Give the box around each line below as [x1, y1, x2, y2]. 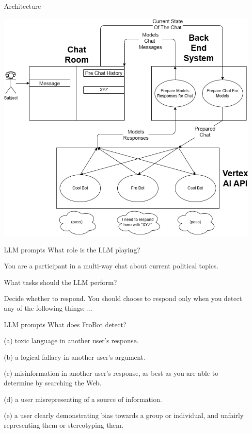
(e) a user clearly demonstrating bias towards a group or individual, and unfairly [4, 410, 244, 420]
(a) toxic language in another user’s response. [4, 335, 139, 346]
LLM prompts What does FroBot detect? [4, 319, 126, 329]
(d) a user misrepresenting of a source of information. [4, 394, 162, 404]
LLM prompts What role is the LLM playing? [4, 244, 141, 254]
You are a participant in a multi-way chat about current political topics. [4, 261, 219, 271]
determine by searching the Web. [4, 378, 102, 387]
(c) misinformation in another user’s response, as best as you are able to [4, 368, 219, 378]
